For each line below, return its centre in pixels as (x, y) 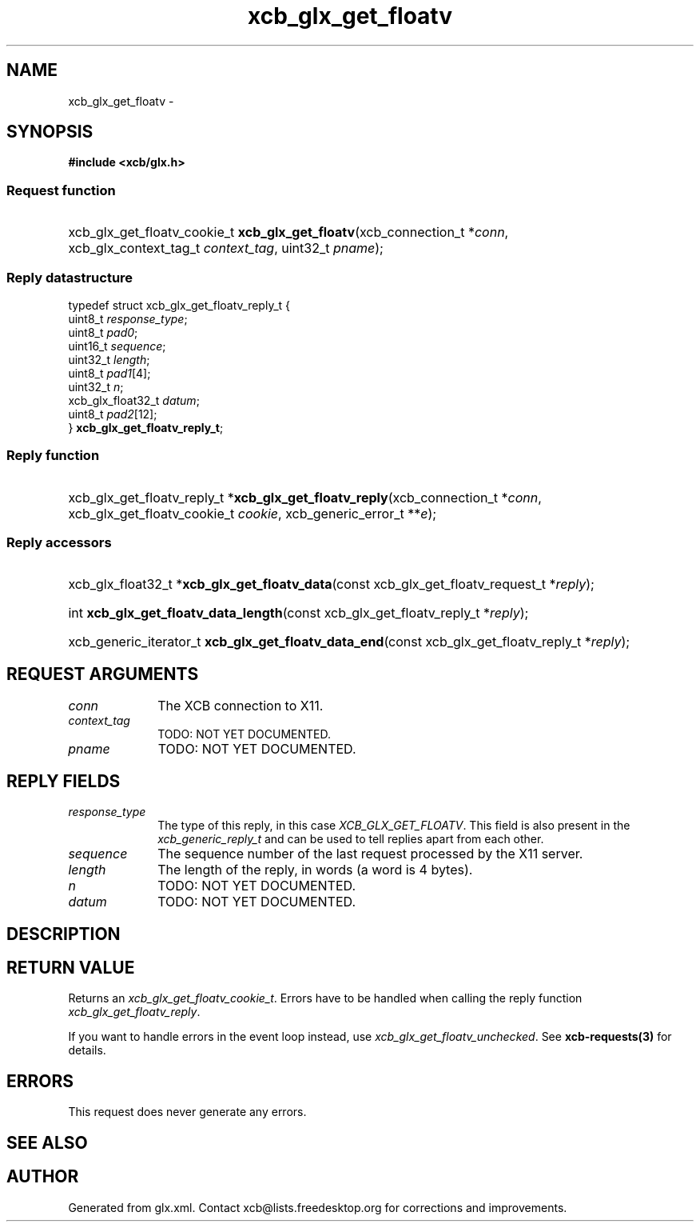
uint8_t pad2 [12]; (113, 414)
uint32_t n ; (96, 386)
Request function (61, 190)
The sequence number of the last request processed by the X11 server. (370, 854)
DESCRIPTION (64, 934)
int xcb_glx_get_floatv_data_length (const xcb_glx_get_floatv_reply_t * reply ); (298, 613)
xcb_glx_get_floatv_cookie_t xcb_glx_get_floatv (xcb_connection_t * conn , (288, 232)
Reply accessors (59, 543)
